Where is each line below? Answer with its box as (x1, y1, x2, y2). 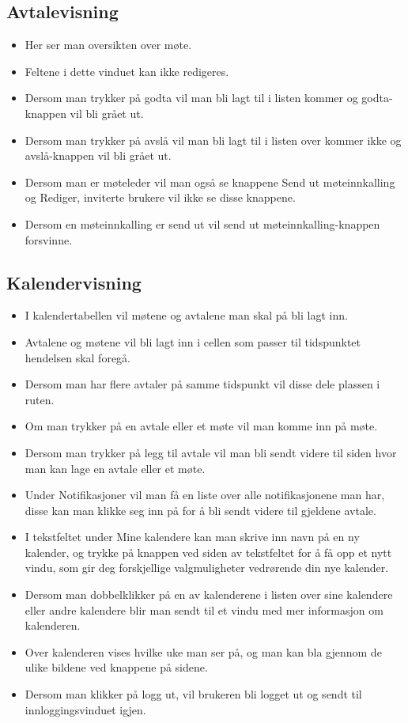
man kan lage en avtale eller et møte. (25, 460, 206, 476)
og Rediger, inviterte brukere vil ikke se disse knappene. (25, 189, 296, 206)
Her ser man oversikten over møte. (25, 36, 192, 53)
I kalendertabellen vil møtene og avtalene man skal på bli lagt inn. (25, 307, 348, 324)
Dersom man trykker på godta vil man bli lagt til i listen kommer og (25, 89, 358, 106)
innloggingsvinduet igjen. (25, 701, 146, 717)
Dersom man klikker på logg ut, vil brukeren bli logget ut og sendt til (25, 686, 362, 702)
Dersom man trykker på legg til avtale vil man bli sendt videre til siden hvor (25, 444, 397, 460)
